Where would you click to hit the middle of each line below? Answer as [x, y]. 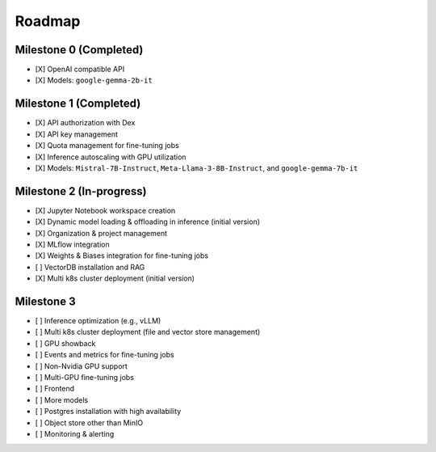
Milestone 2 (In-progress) [81, 191]
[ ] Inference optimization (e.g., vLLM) [98, 321]
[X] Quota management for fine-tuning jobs [107, 146]
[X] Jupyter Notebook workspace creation [105, 210]
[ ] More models [62, 399]
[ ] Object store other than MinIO [89, 422]
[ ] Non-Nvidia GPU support [82, 366]
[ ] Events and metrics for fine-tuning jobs [105, 355]
